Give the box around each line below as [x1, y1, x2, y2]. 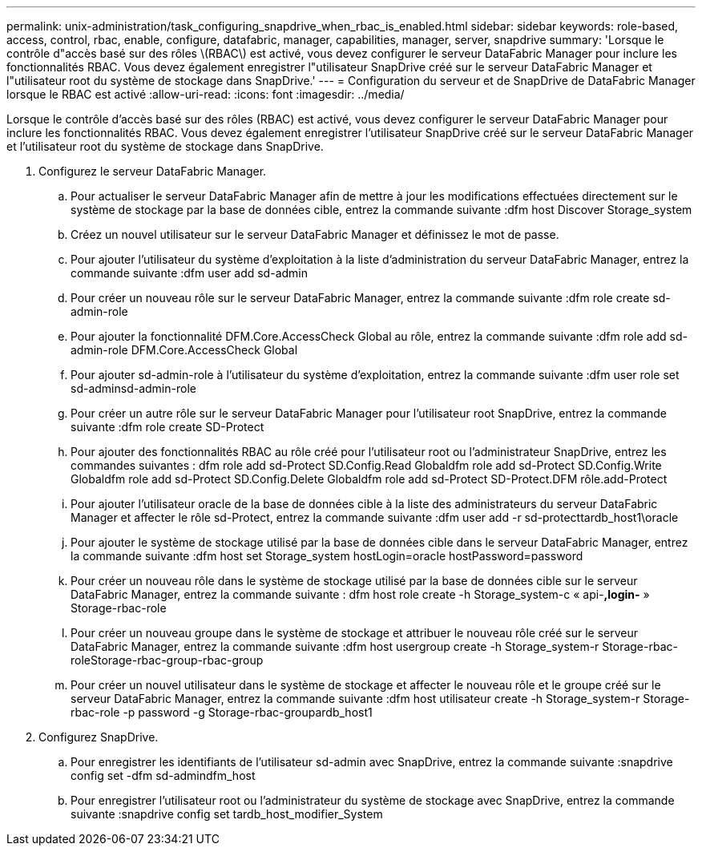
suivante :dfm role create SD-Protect [71, 420, 264, 434]
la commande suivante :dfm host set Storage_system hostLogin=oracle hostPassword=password [71, 549, 583, 563]
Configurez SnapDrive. [38, 730, 159, 744]
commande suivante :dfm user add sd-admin [71, 266, 308, 280]
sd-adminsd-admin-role [71, 382, 196, 395]
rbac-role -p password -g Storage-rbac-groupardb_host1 [71, 705, 373, 719]
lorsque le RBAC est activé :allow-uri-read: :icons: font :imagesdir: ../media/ [6, 87, 405, 101]
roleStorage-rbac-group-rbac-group [71, 653, 264, 667]
